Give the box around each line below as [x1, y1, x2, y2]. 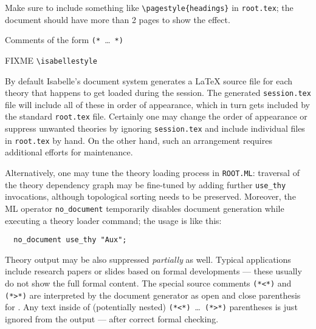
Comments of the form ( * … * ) [5, 33, 123, 46]
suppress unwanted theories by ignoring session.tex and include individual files [5, 122, 305, 135]
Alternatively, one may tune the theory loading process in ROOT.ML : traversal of [5, 166, 300, 178]
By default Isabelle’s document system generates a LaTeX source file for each [5, 74, 293, 87]
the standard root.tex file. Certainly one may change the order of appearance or [5, 110, 307, 123]
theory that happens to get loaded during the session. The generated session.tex [5, 86, 311, 99]
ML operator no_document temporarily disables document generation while [5, 202, 284, 214]
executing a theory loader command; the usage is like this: [5, 214, 222, 226]
